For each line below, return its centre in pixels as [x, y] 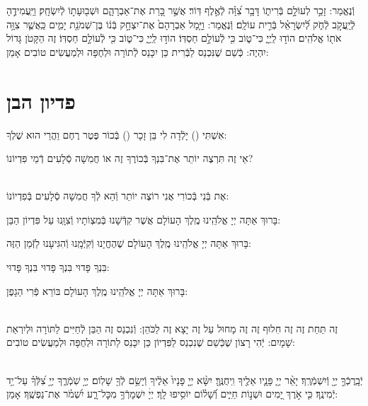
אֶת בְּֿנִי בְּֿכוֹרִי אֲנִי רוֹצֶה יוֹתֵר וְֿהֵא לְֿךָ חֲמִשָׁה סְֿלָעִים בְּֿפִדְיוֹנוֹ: [118, 196]
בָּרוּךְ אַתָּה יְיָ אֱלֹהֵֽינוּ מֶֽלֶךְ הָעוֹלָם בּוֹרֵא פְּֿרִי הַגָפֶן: [97, 290]
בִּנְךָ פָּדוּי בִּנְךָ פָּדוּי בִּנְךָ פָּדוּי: [58, 267]
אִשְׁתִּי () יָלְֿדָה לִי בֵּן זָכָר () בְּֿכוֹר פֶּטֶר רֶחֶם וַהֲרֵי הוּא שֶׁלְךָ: [117, 134]
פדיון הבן [41, 100]
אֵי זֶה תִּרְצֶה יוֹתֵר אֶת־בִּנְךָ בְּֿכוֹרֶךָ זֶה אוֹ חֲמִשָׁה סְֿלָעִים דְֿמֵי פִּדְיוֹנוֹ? [130, 158]
